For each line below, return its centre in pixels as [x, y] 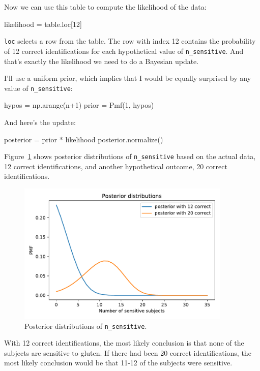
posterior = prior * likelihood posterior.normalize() [84, 139]
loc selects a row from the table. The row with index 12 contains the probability [130, 41]
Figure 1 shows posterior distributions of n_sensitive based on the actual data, [130, 156]
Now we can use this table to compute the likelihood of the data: [105, 7]
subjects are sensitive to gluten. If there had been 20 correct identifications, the [128, 352]
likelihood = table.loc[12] [43, 24]
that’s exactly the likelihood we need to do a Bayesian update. [102, 61]
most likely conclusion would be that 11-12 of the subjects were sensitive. [118, 363]
